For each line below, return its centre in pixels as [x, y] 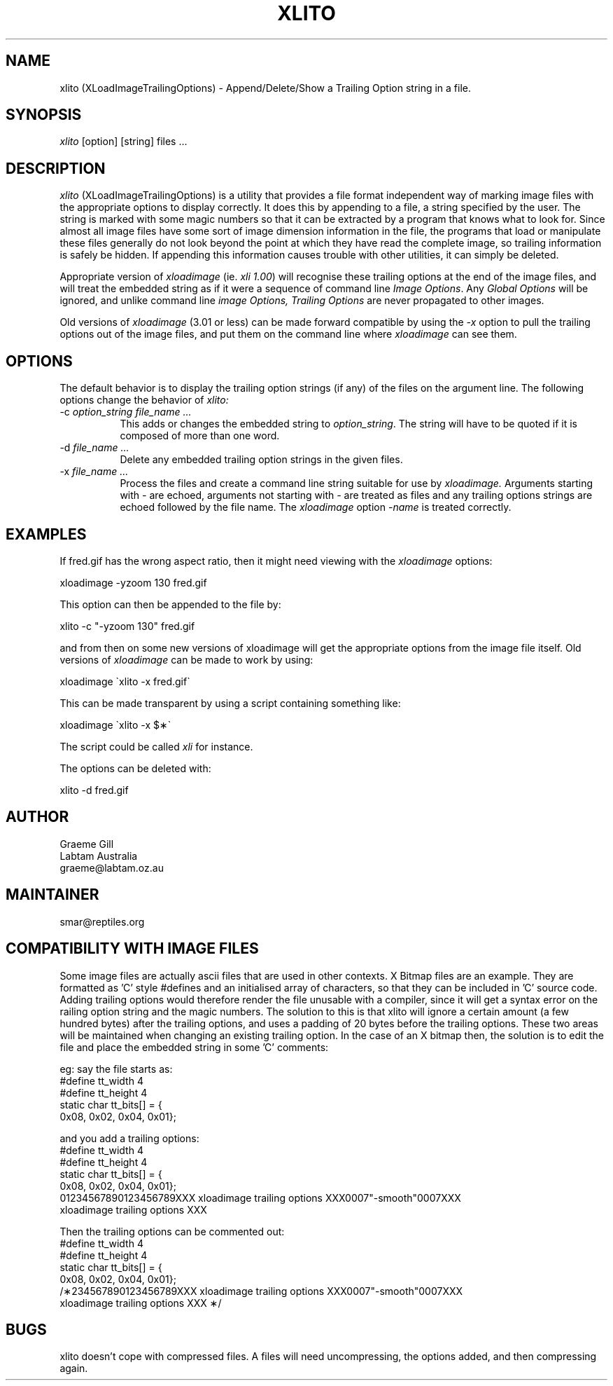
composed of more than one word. [200, 436]
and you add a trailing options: [129, 1138]
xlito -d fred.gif [94, 790]
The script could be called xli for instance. [156, 746]
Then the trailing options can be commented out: [172, 1231]
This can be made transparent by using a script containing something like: [230, 703]
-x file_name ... [94, 472]
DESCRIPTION [56, 168]
